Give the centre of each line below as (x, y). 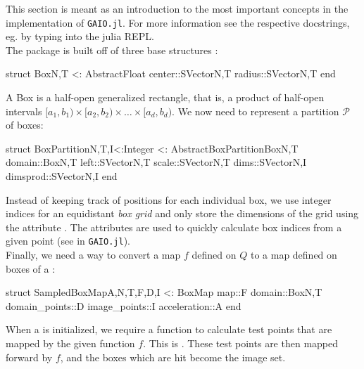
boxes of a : (31, 268)
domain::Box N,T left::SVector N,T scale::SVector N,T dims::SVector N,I (156, 162)
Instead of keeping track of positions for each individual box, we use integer (169, 199)
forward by (29, 357)
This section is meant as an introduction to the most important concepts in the (177, 8)
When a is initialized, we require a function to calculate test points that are (169, 329)
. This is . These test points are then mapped (241, 343)
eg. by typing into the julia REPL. (80, 36)
